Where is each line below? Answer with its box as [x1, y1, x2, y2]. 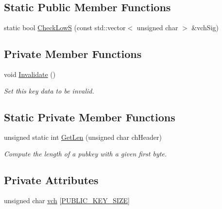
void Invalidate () [4, 69, 56, 79]
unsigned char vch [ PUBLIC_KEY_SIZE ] [4, 195, 130, 205]
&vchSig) [191, 22, 219, 33]
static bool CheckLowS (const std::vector [4, 22, 126, 33]
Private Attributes [4, 172, 99, 187]
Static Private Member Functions [4, 109, 175, 124]
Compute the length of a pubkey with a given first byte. [4, 148, 167, 158]
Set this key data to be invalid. [4, 85, 94, 95]
